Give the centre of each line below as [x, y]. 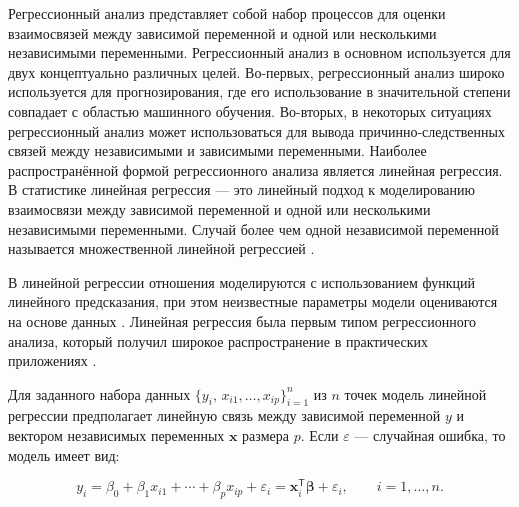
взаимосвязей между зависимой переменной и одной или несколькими [222, 32]
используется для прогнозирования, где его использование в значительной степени [259, 91]
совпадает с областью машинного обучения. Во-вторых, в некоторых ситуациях [250, 110]
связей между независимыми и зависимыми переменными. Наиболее [217, 150]
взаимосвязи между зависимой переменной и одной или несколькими [219, 208]
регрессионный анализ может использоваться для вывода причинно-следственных [256, 130]
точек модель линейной [415, 393]
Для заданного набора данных [99, 393]
